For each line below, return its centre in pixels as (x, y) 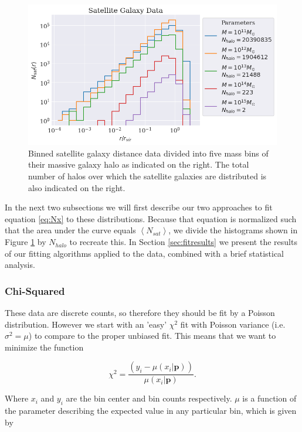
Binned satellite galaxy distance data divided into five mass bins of (148, 153)
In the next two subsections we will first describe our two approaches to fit (139, 207)
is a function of (269, 398)
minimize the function (44, 347)
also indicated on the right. (77, 187)
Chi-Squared (35, 290)
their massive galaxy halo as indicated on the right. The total (139, 164)
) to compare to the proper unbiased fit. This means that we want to (152, 336)
